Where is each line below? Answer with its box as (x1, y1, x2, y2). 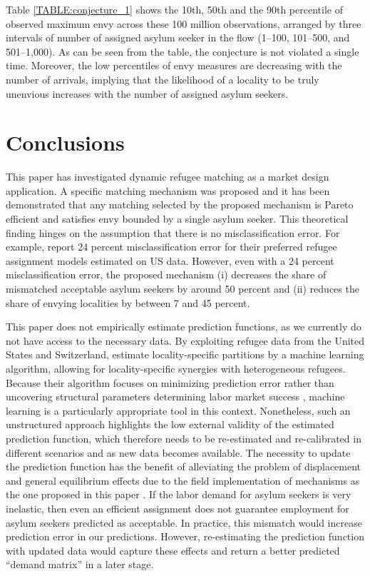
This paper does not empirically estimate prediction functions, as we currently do (6, 319, 361, 334)
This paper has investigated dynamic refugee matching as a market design (6, 169, 329, 184)
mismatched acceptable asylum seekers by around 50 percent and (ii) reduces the (6, 281, 359, 296)
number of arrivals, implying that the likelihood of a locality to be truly (6, 71, 319, 86)
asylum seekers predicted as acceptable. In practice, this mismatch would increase (6, 515, 362, 530)
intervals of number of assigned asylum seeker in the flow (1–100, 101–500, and (6, 30, 350, 45)
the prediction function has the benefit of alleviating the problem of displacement (6, 459, 361, 474)
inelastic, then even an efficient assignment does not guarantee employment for (6, 500, 349, 515)
